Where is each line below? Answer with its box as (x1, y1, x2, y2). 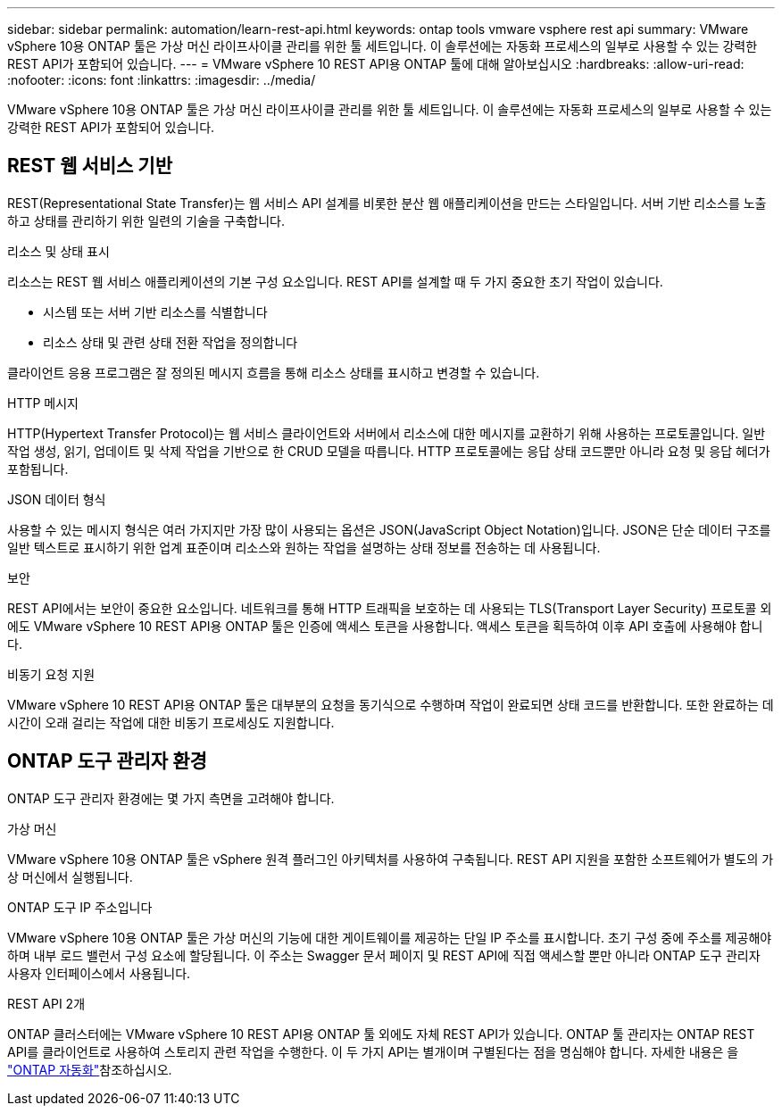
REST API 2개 (7, 995, 86, 1011)
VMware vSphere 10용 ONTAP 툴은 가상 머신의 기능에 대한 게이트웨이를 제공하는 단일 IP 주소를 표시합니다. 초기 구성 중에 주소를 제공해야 (7, 929, 772, 945)
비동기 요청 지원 (7, 666, 96, 682)
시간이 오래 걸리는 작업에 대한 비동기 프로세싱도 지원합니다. (7, 714, 335, 730)
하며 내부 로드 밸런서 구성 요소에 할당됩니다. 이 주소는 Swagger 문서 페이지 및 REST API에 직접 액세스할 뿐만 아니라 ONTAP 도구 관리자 (7, 947, 761, 963)
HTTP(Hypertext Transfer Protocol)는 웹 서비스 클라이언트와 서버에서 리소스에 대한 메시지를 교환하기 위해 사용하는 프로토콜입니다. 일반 (7, 425, 766, 441)
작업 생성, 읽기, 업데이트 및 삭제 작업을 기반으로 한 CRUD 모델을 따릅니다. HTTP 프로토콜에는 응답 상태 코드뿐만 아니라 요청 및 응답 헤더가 (7, 443, 770, 459)
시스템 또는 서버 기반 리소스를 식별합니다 (43, 303, 268, 320)
